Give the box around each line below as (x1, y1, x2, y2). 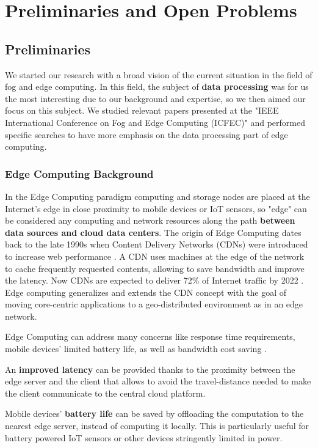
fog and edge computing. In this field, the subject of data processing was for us (5, 80, 309, 93)
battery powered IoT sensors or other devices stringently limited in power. (5, 431, 283, 444)
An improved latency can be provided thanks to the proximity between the (5, 362, 295, 375)
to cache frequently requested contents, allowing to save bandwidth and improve (5, 262, 305, 274)
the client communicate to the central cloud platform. (5, 386, 206, 399)
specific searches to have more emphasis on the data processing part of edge (5, 128, 288, 141)
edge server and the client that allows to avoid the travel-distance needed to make (5, 375, 311, 387)
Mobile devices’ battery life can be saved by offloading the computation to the (5, 407, 304, 420)
